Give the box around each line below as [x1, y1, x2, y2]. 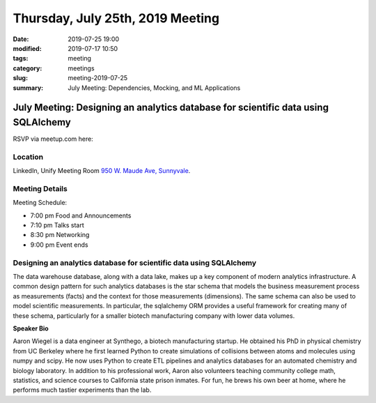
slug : [13, 74, 28, 82]
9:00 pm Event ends [30, 241, 88, 249]
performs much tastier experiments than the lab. [13, 386, 152, 394]
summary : [13, 84, 44, 92]
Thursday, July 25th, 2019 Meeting [13, 10, 219, 26]
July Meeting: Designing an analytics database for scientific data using [13, 102, 329, 114]
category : [13, 63, 42, 73]
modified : [13, 44, 42, 52]
